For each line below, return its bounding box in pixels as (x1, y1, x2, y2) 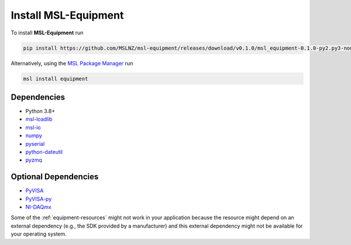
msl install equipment (23, 75, 88, 82)
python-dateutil (25, 148, 63, 155)
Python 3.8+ (25, 108, 56, 114)
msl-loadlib (25, 116, 53, 123)
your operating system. (11, 230, 67, 237)
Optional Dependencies (11, 172, 99, 182)
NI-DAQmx (25, 204, 52, 211)
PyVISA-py (25, 195, 52, 202)
